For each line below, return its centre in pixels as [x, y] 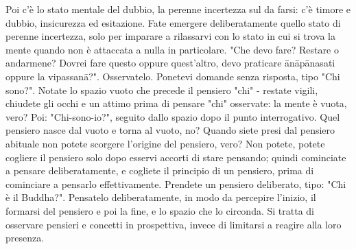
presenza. [25, 238]
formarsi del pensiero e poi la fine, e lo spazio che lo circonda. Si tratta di [160, 210]
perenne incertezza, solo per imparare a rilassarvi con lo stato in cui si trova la [170, 36]
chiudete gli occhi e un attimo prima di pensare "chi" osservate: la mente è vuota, [176, 103]
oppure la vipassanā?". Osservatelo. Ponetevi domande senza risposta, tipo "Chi [173, 76]
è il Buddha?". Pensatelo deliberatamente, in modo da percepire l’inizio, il [161, 197]
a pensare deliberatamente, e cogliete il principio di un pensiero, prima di [160, 170]
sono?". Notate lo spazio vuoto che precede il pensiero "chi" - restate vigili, [162, 90]
